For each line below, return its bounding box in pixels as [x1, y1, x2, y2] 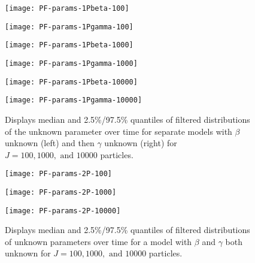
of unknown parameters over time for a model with [5, 235, 192, 247]
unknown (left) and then [5, 137, 95, 149]
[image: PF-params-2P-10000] [5, 206, 121, 215]
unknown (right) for [104, 137, 177, 149]
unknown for [5, 247, 51, 259]
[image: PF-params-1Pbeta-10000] [5, 77, 138, 86]
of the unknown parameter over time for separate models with [5, 125, 232, 137]
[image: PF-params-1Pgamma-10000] [5, 96, 142, 105]
